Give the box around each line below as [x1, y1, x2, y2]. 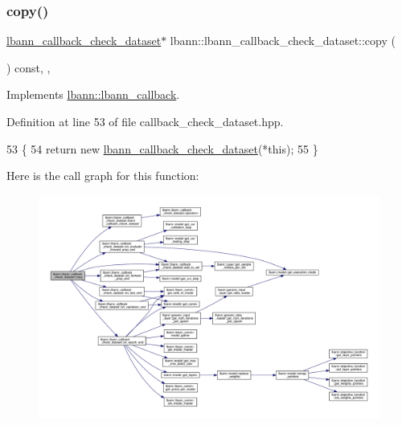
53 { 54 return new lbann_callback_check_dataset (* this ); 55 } [6, 140, 318, 157]
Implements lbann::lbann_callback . [6, 86, 180, 103]
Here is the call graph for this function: [6, 167, 199, 184]
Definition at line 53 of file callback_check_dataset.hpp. [6, 113, 284, 129]
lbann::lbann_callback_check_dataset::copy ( [170, 32, 396, 49]
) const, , [6, 59, 51, 76]
